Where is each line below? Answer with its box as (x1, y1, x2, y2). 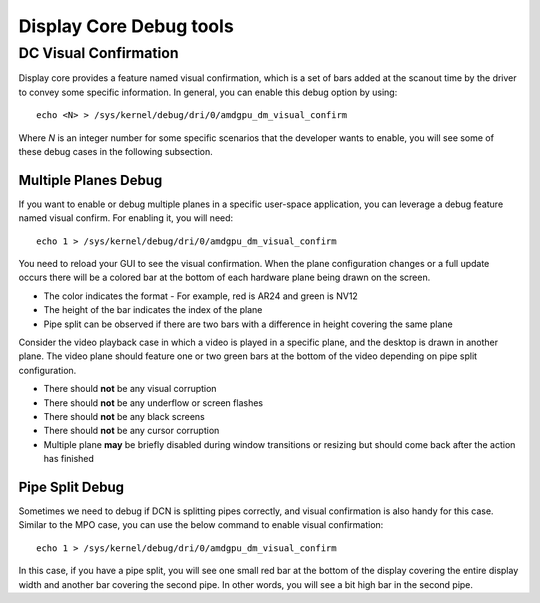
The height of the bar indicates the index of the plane (43, 304, 263, 316)
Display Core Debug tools (18, 15, 234, 37)
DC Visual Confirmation (18, 44, 179, 62)
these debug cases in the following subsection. (18, 145, 214, 157)
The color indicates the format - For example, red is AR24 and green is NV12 (43, 290, 359, 302)
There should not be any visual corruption (43, 383, 217, 395)
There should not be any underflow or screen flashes (43, 396, 264, 409)
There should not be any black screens (43, 410, 205, 422)
